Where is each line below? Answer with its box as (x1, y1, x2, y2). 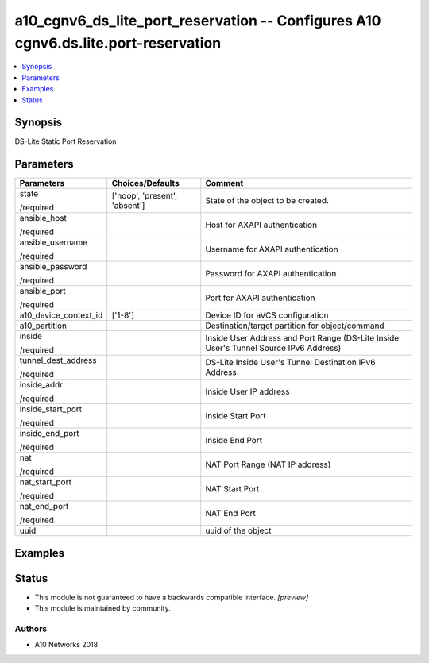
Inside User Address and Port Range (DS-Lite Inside (205, 333, 400, 344)
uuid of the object (205, 525, 272, 536)
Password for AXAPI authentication (205, 268, 337, 279)
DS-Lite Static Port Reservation (14, 137, 117, 146)
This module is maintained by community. (34, 603, 171, 613)
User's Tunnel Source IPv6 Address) (205, 342, 342, 353)
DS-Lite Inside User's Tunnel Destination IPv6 (205, 357, 376, 368)
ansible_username (19, 237, 88, 248)
